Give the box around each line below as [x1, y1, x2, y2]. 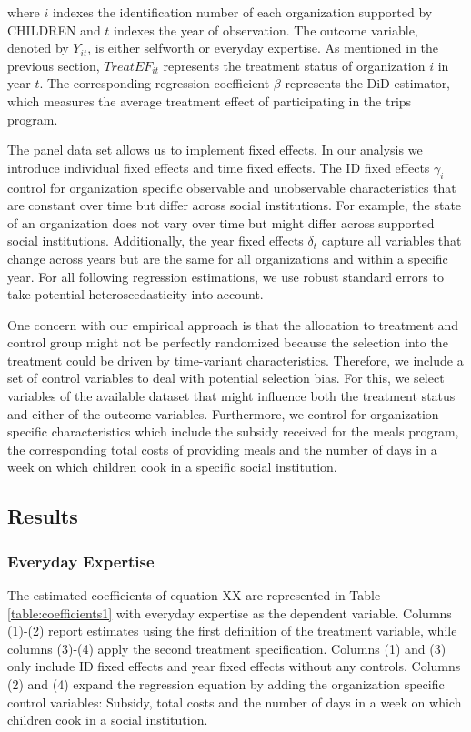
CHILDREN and [7, 20, 101, 39]
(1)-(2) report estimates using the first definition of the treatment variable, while [7, 621, 457, 640]
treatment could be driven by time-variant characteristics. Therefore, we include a [7, 350, 464, 369]
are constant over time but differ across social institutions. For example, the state [7, 196, 462, 215]
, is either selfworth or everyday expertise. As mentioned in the [87, 38, 439, 57]
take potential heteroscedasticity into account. [7, 285, 264, 304]
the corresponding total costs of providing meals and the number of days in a [7, 439, 437, 458]
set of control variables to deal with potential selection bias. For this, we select [7, 368, 445, 387]
